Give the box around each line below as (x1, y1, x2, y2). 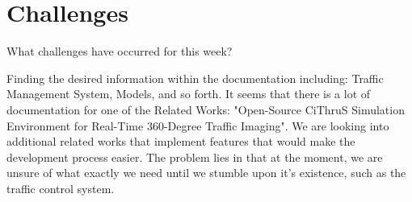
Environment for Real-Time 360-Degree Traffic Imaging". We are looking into (6, 117, 389, 134)
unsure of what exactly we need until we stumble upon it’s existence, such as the (6, 164, 406, 181)
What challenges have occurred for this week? (6, 43, 233, 60)
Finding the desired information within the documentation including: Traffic (6, 69, 384, 86)
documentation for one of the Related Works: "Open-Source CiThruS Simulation (6, 101, 405, 117)
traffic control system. (6, 179, 115, 196)
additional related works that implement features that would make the (6, 133, 355, 150)
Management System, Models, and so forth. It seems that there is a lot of (6, 85, 371, 102)
